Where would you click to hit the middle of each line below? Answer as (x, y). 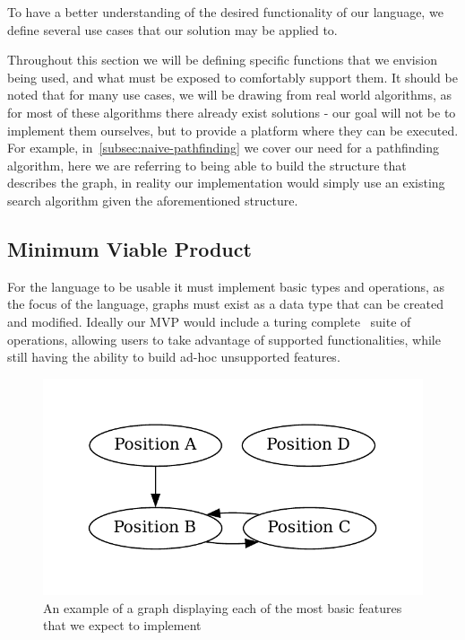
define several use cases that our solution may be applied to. (172, 29)
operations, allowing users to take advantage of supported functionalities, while (224, 339)
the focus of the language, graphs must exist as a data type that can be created (225, 304)
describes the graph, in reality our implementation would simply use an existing (226, 183)
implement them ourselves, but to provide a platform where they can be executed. (233, 130)
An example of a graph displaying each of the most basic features (223, 607)
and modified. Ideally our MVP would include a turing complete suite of (209, 321)
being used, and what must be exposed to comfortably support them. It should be (232, 77)
